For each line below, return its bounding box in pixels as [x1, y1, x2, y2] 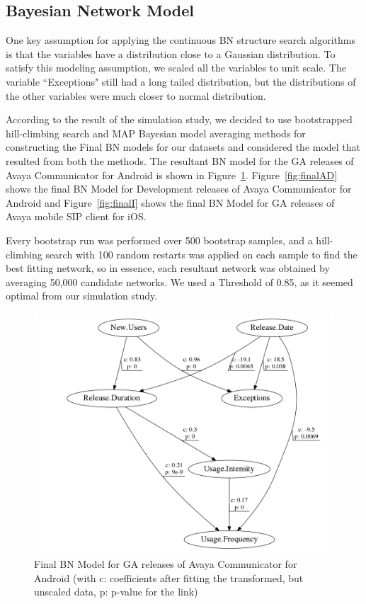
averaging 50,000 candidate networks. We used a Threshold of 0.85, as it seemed [6, 274, 353, 289]
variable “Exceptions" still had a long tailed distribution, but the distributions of [6, 74, 356, 89]
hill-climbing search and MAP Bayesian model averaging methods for [6, 125, 306, 140]
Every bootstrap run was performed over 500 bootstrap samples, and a [6, 232, 313, 247]
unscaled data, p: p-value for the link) [34, 584, 198, 599]
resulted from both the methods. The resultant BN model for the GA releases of [6, 153, 354, 168]
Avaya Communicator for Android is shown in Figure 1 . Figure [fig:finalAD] [6, 167, 338, 182]
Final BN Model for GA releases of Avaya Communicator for [34, 557, 297, 571]
